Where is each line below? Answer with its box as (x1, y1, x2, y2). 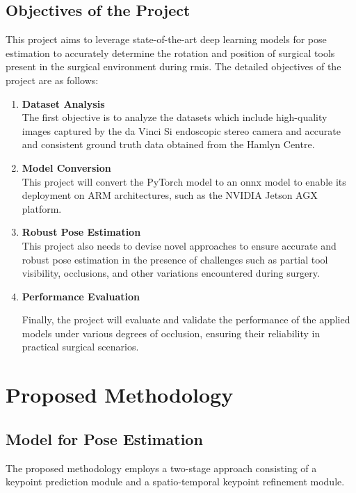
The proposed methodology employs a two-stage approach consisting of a (6, 460, 317, 475)
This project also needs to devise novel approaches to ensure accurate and (22, 238, 337, 252)
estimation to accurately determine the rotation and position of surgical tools (6, 45, 335, 60)
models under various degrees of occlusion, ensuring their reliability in (22, 325, 321, 340)
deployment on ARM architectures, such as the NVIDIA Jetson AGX (22, 188, 318, 202)
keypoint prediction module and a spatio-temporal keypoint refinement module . (6, 474, 345, 489)
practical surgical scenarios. (22, 339, 139, 354)
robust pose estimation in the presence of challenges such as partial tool (22, 252, 328, 266)
